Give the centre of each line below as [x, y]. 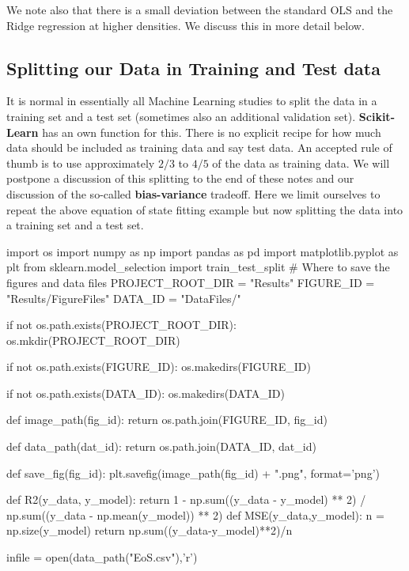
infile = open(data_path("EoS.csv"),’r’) [102, 557]
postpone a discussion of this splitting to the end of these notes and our [180, 178]
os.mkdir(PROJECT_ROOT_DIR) [93, 340]
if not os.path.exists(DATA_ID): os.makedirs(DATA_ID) [146, 393]
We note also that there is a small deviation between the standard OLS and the [200, 9]
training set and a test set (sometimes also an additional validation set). [181, 116]
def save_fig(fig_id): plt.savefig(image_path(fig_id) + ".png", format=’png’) [193, 473]
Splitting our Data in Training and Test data [193, 68]
